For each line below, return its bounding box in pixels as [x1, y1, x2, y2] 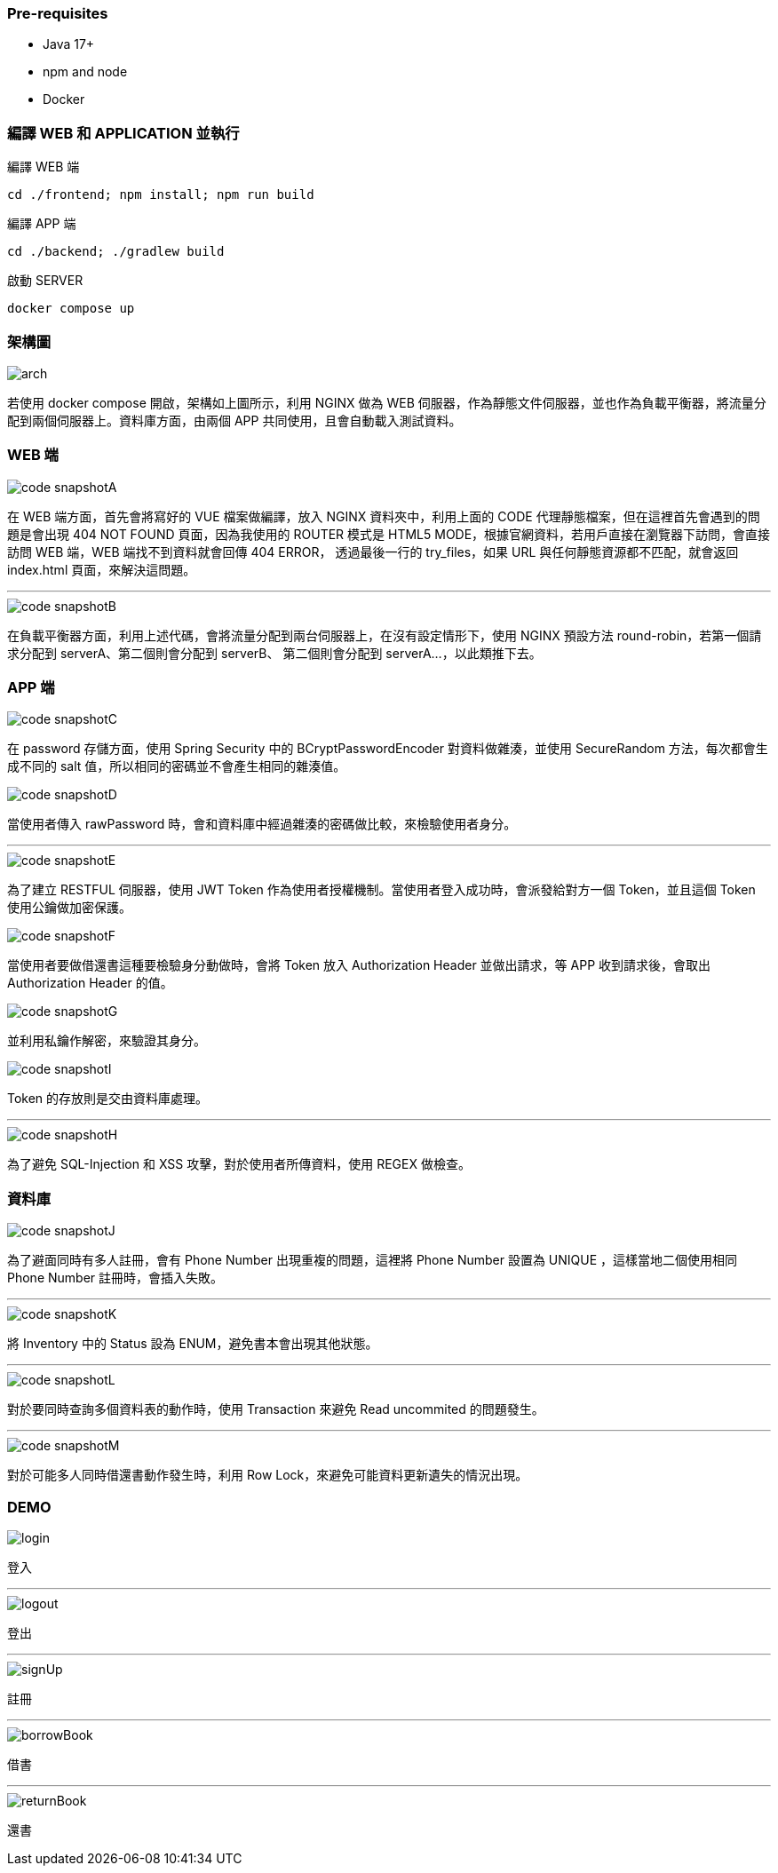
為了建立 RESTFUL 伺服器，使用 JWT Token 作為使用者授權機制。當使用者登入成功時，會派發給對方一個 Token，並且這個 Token [7, 882, 756, 898]
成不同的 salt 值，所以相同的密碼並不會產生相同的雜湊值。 [7, 758, 346, 774]
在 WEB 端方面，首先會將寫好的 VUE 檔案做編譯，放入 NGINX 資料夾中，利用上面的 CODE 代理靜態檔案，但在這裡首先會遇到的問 [7, 508, 760, 524]
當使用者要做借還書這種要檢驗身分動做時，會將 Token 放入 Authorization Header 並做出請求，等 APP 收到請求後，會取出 [7, 957, 711, 973]
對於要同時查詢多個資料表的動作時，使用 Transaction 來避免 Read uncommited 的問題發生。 [7, 1401, 544, 1417]
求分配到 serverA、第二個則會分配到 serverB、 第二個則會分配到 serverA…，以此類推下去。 [7, 645, 542, 661]
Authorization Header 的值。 [7, 975, 173, 991]
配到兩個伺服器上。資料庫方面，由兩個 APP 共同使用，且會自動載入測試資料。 [7, 412, 462, 428]
